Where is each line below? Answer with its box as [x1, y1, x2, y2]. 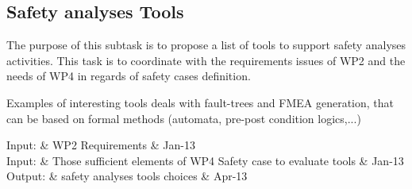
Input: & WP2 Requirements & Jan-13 [6, 137, 195, 153]
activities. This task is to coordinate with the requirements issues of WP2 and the [6, 52, 406, 68]
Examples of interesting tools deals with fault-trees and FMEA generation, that [6, 94, 394, 110]
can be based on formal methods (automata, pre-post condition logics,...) [6, 110, 361, 126]
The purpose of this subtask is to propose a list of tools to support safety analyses [6, 37, 406, 53]
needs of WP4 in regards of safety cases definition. [6, 67, 251, 84]
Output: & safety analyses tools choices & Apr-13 [6, 168, 248, 184]
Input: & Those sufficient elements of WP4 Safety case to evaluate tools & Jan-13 [6, 152, 404, 168]
